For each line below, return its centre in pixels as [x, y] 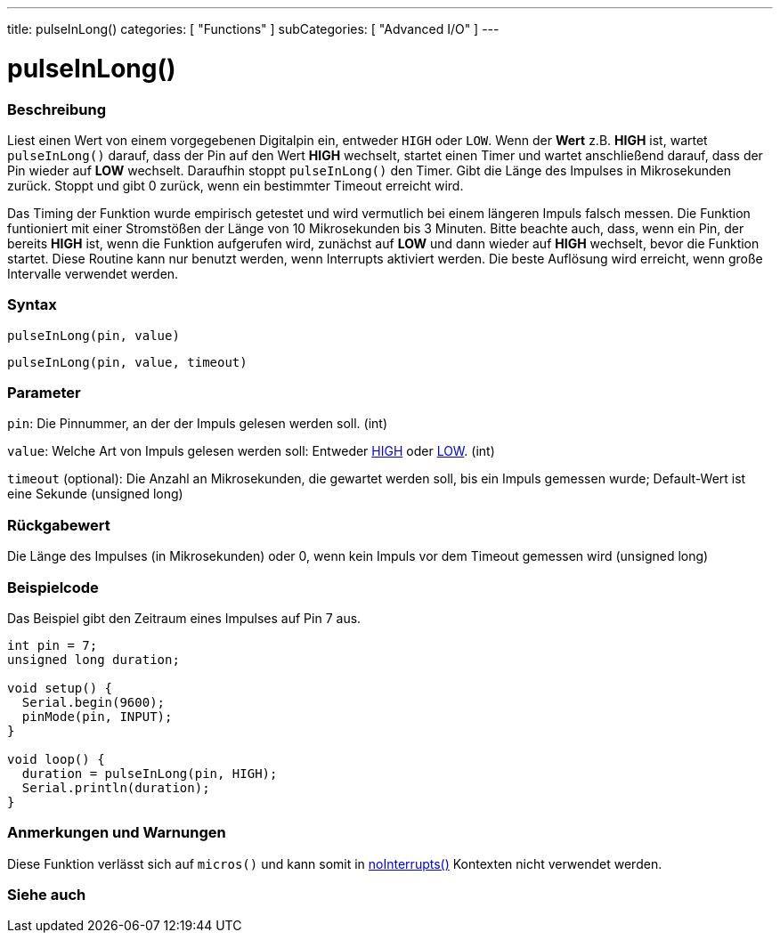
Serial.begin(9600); [93, 702]
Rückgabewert [59, 525]
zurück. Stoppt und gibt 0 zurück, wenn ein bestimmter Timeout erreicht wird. [236, 185]
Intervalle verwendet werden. [93, 273]
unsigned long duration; [93, 659]
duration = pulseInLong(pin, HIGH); [150, 773]
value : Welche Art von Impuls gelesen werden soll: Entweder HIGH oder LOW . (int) [251, 451]
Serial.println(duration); [116, 787]
